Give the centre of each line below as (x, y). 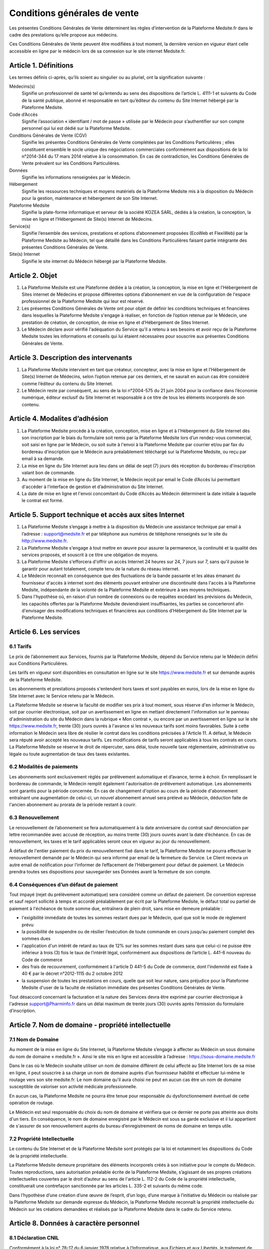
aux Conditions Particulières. (39, 663)
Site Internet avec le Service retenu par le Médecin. (62, 696)
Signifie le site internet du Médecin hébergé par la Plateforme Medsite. (94, 261)
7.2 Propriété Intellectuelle (42, 1139)
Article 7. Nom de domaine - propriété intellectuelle (90, 1025)
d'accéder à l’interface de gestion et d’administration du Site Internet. (93, 487)
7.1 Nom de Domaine (34, 1040)
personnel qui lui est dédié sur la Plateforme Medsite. (76, 128)
